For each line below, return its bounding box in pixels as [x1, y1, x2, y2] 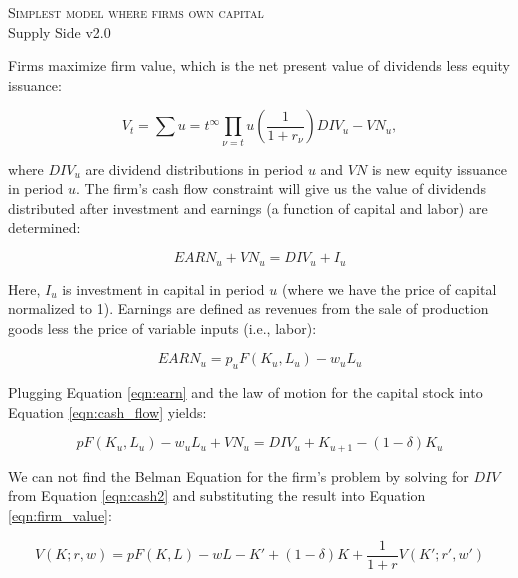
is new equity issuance [371, 158, 508, 179]
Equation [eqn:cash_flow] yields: [8, 401, 207, 422]
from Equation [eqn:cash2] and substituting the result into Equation [8, 485, 426, 506]
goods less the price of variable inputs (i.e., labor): [8, 317, 317, 338]
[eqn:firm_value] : [8, 504, 112, 525]
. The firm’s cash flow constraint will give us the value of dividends [75, 178, 486, 199]
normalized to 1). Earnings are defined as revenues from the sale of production [8, 298, 489, 319]
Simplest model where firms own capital [8, 2, 264, 22]
